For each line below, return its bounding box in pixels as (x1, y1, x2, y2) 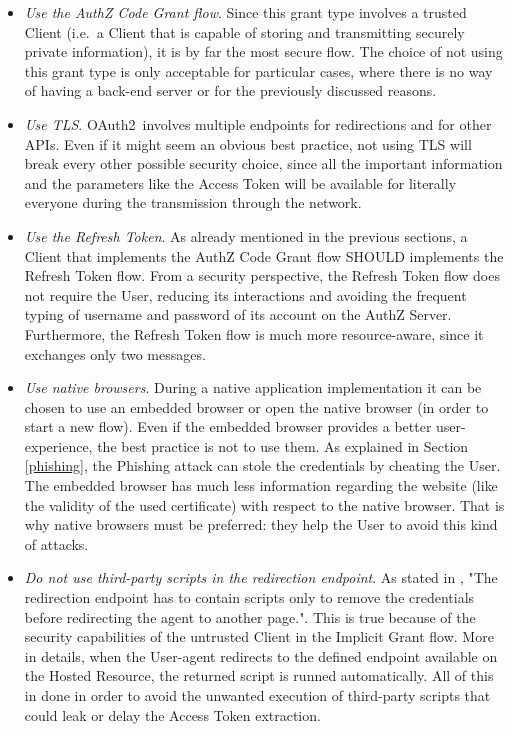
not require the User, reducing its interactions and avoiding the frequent (24, 284, 467, 305)
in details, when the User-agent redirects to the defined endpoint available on (24, 645, 498, 666)
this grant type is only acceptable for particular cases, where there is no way (24, 60, 493, 81)
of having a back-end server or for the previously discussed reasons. (24, 80, 437, 101)
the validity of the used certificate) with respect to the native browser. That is (24, 494, 505, 515)
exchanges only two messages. (24, 343, 206, 364)
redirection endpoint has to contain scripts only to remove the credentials (24, 587, 475, 608)
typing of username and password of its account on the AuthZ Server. (24, 304, 452, 325)
